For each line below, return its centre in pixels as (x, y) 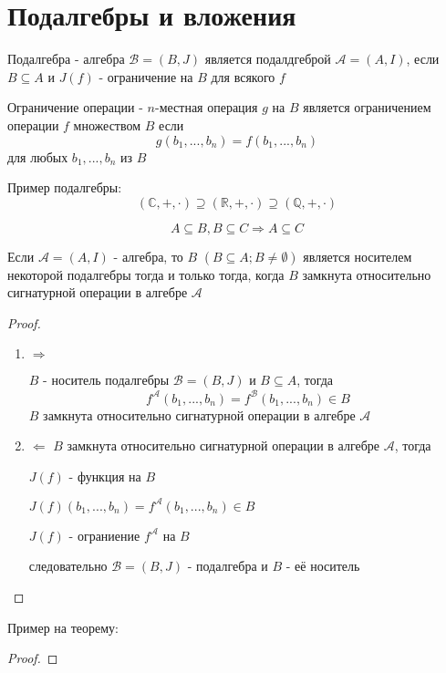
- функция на (105, 476)
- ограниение (104, 535)
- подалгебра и (228, 566)
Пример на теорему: (63, 627)
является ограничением (367, 107)
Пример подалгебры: (65, 187)
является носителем (358, 256)
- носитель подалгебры (106, 380)
